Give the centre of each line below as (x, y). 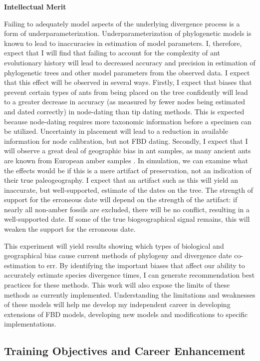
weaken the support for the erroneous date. (70, 229)
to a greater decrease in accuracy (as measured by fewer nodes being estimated (125, 102)
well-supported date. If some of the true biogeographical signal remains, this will (127, 219)
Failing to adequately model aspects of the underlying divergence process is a (122, 23)
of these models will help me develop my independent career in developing (117, 304)
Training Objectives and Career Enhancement (125, 351)
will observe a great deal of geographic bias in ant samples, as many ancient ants (128, 151)
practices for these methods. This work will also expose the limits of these (117, 285)
